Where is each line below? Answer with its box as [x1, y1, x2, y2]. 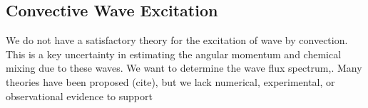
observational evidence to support [6, 88, 153, 103]
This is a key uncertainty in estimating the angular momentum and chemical [6, 46, 342, 61]
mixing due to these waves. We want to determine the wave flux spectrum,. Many [6, 60, 362, 75]
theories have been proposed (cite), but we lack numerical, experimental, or [6, 74, 335, 89]
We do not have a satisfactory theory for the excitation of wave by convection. [6, 33, 348, 48]
